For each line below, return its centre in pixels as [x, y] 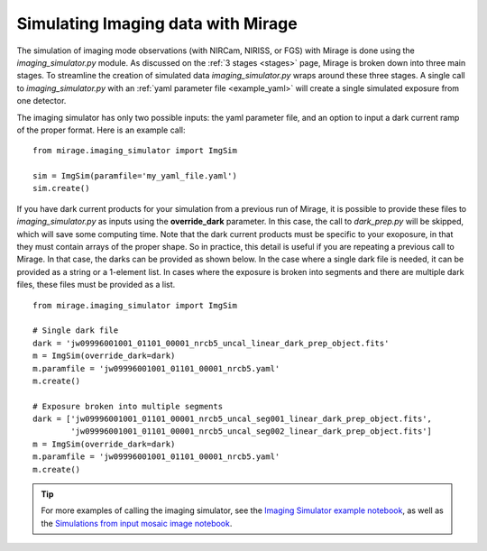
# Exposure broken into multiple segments [128, 406]
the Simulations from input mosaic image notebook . [137, 523]
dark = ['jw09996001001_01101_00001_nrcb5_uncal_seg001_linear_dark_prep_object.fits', [233, 419]
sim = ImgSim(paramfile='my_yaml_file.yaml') [135, 176]
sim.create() [61, 188]
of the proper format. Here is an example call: [101, 130]
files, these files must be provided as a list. [96, 285]
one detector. [41, 101]
